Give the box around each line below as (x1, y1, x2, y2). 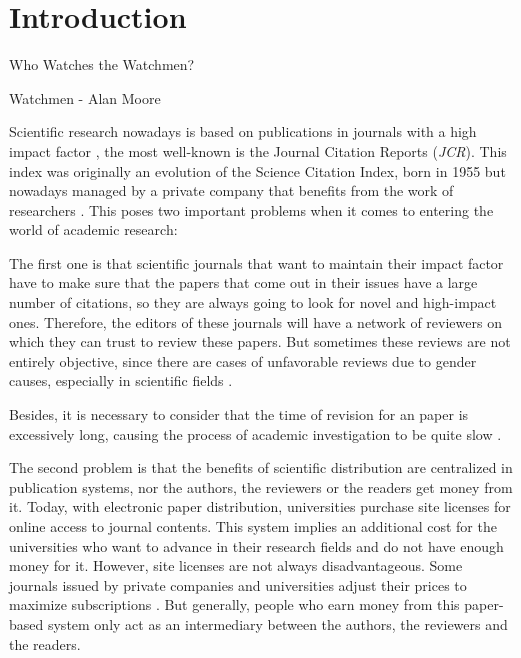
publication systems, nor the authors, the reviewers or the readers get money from (9, 476, 513, 497)
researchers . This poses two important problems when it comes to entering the (9, 199, 494, 220)
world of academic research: (9, 219, 178, 240)
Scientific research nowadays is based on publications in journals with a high (9, 121, 477, 142)
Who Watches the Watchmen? (9, 54, 195, 75)
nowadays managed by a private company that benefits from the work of (9, 180, 454, 201)
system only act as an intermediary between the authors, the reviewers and (47, 613, 508, 634)
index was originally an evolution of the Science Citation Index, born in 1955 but (9, 160, 506, 181)
